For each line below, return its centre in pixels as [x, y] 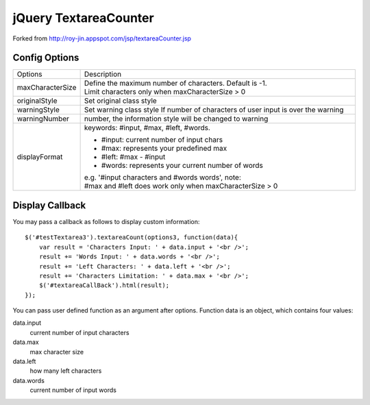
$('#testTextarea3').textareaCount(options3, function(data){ [132, 237]
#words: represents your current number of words [182, 166]
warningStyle [38, 110]
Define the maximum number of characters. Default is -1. [175, 84]
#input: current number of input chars [162, 140]
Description [103, 74]
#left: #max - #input [133, 157]
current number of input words [73, 390]
